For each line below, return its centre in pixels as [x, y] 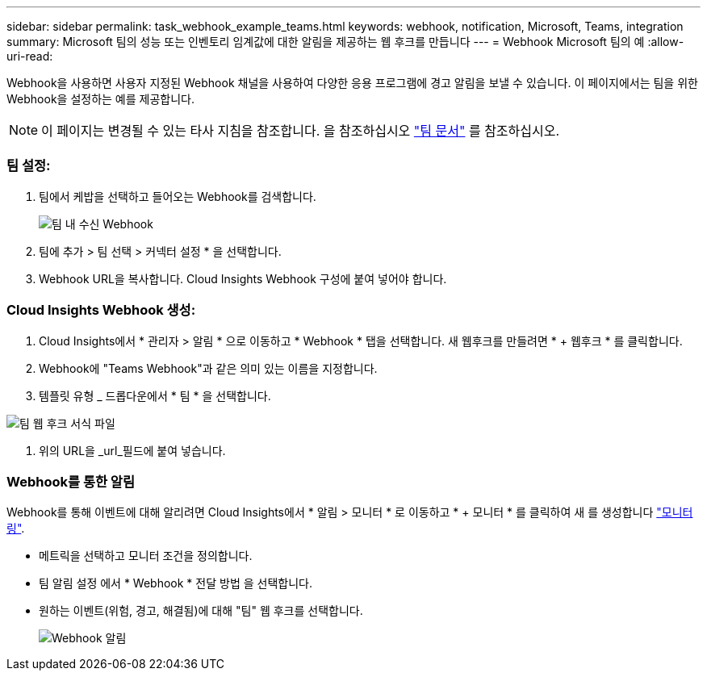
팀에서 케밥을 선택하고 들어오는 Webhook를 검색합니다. [178, 196]
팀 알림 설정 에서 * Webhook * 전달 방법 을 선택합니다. [176, 583]
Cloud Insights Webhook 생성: [101, 310]
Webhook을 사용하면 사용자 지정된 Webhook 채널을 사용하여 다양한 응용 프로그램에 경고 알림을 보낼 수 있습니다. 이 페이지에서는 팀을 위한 [352, 83]
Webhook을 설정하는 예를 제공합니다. [100, 99]
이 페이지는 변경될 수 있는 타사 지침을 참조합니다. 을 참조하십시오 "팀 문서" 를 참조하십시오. [301, 131]
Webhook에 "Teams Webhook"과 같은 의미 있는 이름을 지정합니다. [208, 368]
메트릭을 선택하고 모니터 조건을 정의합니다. [146, 556]
